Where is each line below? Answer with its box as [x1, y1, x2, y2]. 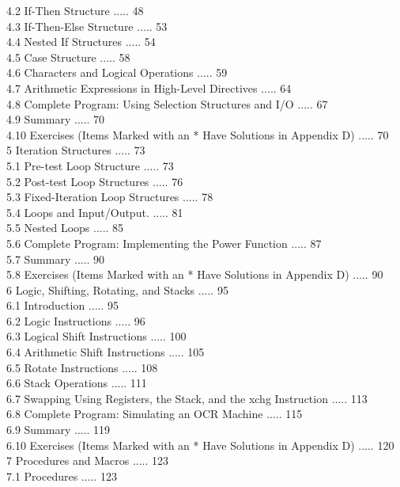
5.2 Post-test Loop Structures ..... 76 [6, 173, 183, 189]
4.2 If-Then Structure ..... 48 [6, 2, 144, 18]
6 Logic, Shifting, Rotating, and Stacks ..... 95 [6, 281, 228, 298]
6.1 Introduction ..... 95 [6, 297, 119, 314]
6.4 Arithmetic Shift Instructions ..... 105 [6, 344, 205, 360]
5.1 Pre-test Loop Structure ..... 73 [6, 157, 174, 173]
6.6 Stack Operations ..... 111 [6, 375, 147, 391]
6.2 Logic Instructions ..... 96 [6, 312, 145, 329]
